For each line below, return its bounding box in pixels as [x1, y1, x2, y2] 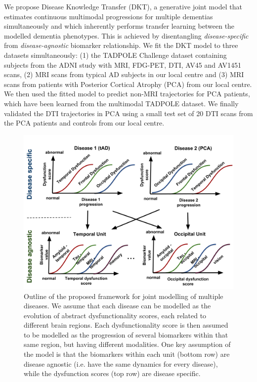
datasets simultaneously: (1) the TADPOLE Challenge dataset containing [4, 49, 227, 60]
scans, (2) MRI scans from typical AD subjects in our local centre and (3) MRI [4, 69, 244, 80]
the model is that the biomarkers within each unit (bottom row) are [24, 349, 230, 359]
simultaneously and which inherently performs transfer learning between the [4, 21, 235, 31]
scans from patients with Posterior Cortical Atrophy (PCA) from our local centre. [4, 79, 252, 89]
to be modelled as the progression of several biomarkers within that [24, 329, 228, 340]
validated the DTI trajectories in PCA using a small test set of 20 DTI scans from [4, 108, 253, 118]
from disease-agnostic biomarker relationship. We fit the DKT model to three [4, 40, 238, 50]
